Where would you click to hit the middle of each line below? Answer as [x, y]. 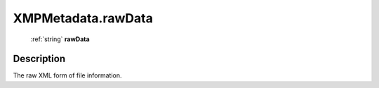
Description [39, 59]
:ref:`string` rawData [60, 39]
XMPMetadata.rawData [83, 18]
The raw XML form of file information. [67, 75]
